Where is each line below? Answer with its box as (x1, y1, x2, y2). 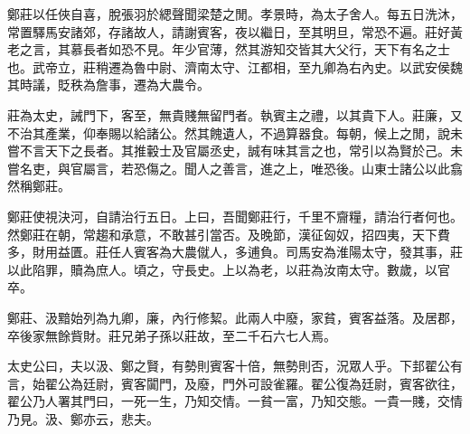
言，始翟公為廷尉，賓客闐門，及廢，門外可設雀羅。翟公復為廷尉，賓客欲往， (7, 373, 463, 392)
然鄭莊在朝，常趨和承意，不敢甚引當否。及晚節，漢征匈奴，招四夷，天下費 (7, 224, 450, 243)
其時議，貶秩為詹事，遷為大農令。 (7, 75, 210, 94)
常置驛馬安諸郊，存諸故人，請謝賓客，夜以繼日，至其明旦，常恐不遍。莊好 (7, 22, 450, 41)
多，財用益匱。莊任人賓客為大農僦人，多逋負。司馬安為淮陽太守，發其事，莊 (7, 242, 463, 261)
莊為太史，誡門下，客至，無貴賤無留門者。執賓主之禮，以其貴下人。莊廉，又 (7, 105, 463, 124)
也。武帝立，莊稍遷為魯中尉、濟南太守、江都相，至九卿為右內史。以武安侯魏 (7, 57, 463, 76)
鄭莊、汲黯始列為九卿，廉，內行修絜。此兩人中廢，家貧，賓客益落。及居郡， (7, 307, 463, 326)
